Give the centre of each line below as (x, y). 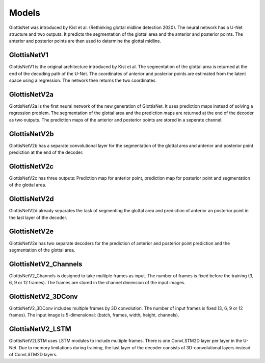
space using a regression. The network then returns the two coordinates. (83, 80)
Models (25, 13)
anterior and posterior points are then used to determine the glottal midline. (85, 41)
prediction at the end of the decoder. (46, 152)
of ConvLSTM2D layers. (33, 355)
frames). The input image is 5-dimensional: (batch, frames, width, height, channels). (94, 315)
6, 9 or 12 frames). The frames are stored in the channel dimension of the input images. (97, 283)
